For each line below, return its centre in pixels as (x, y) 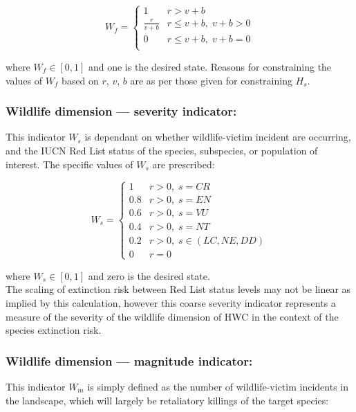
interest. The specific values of (69, 164)
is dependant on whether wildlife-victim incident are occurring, (218, 137)
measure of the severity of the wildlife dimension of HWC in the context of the (172, 316)
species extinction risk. (54, 330)
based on (80, 80)
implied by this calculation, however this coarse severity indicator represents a (171, 303)
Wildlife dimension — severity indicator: (121, 111)
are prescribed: (184, 164)
